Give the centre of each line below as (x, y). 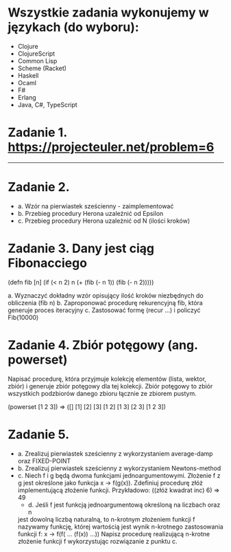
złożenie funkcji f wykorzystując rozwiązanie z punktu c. (97, 541)
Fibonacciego (48, 263)
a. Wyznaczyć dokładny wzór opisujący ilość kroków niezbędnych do (106, 295)
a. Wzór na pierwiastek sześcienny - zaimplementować (96, 206)
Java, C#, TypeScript (47, 104)
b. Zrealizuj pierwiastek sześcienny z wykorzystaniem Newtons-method (119, 468)
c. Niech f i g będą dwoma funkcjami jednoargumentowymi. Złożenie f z (119, 475)
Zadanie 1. (37, 133)
